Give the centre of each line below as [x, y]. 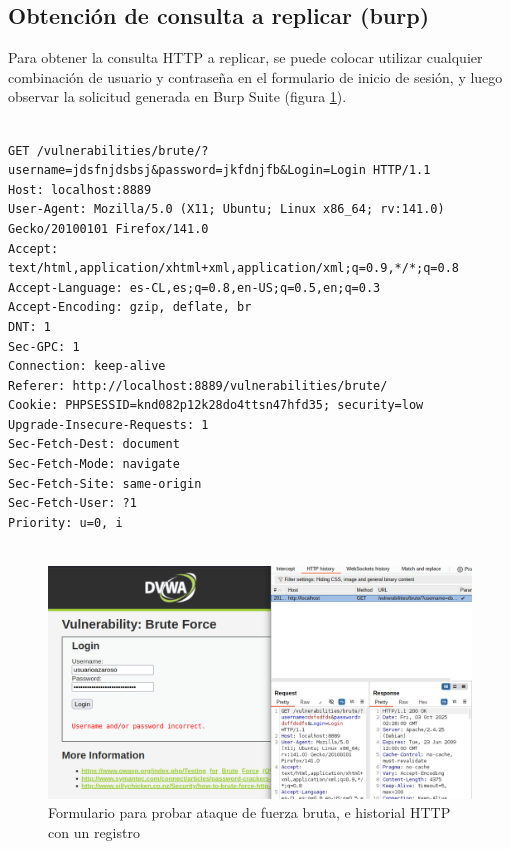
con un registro [94, 831]
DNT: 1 [29, 326]
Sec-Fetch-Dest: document [94, 444]
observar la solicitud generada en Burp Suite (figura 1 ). [177, 96]
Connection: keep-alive [87, 366]
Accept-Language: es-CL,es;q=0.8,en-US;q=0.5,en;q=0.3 [194, 287]
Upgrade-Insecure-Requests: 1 [108, 424]
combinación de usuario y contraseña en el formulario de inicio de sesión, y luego [255, 76]
